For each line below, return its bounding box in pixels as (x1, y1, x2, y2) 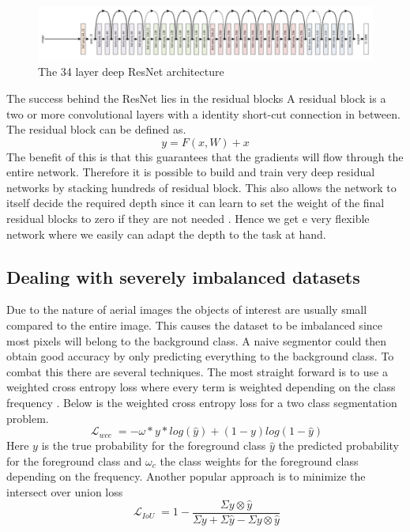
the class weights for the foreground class (160, 452, 359, 469)
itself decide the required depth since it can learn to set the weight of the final (6, 194, 385, 211)
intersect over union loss (6, 484, 123, 500)
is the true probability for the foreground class (41, 437, 266, 454)
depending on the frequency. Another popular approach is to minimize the (6, 468, 366, 485)
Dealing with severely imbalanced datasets (6, 264, 360, 289)
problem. (6, 409, 49, 426)
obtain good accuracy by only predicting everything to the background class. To (6, 348, 394, 364)
